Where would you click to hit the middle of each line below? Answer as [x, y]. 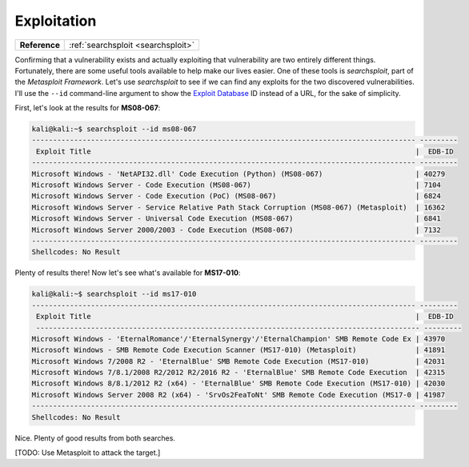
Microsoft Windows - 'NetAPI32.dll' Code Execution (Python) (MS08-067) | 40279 [239, 174]
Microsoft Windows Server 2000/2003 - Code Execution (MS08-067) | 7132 [237, 230]
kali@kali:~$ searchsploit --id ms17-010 [114, 294]
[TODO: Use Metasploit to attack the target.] [88, 453]
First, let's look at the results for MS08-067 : [88, 108]
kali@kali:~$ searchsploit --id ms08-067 [114, 129]
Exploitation [56, 21]
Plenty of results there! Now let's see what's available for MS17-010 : [128, 273]
